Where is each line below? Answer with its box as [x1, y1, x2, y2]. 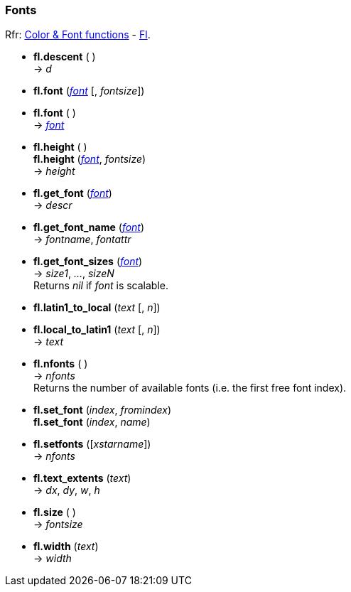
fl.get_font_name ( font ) [33, 221, 145, 234]
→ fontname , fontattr [33, 233, 131, 246]
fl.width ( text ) [33, 540, 99, 553]
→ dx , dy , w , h [33, 484, 100, 497]
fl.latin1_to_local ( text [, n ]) [33, 301, 161, 314]
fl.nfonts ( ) [33, 357, 88, 370]
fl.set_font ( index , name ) [33, 416, 151, 429]
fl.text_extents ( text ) [33, 472, 131, 485]
